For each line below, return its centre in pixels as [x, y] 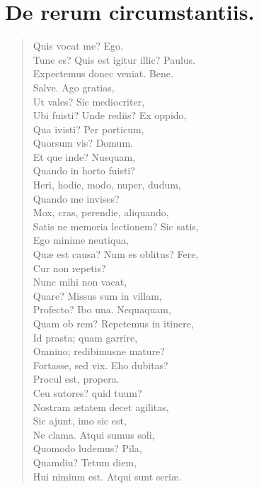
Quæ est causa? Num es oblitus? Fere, [116, 254]
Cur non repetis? [69, 268]
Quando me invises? [76, 198]
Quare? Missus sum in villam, [97, 295]
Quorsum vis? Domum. [83, 143]
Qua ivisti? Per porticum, [88, 129]
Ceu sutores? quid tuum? [87, 392]
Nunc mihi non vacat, [80, 282]
